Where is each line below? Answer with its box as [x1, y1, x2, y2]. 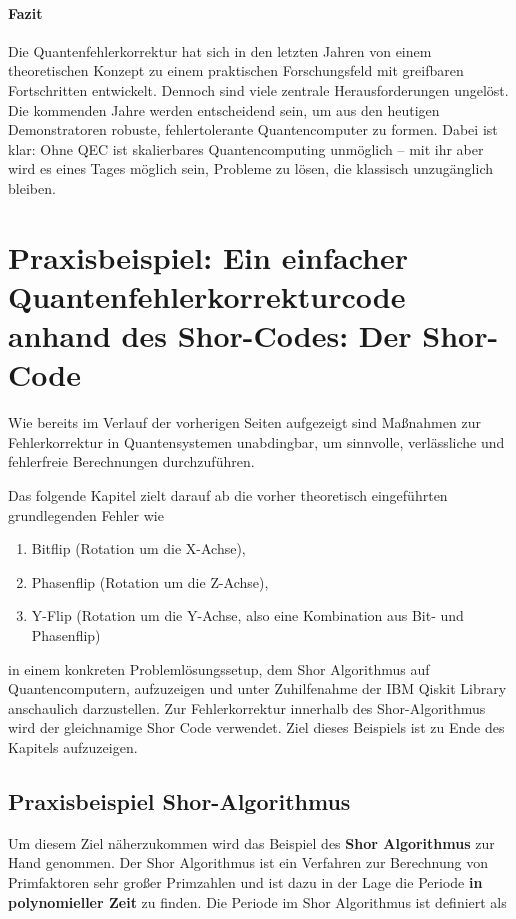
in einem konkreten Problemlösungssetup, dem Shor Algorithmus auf [8, 658, 430, 679]
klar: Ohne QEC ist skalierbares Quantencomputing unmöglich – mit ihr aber [8, 138, 484, 159]
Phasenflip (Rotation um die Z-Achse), [31, 571, 269, 592]
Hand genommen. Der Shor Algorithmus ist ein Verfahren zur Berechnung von [8, 852, 488, 873]
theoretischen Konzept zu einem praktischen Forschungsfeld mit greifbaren [8, 60, 464, 81]
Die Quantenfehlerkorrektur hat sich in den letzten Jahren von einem [8, 40, 432, 61]
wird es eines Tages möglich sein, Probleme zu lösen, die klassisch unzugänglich [8, 158, 493, 179]
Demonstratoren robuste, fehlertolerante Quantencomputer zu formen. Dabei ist [8, 119, 498, 140]
